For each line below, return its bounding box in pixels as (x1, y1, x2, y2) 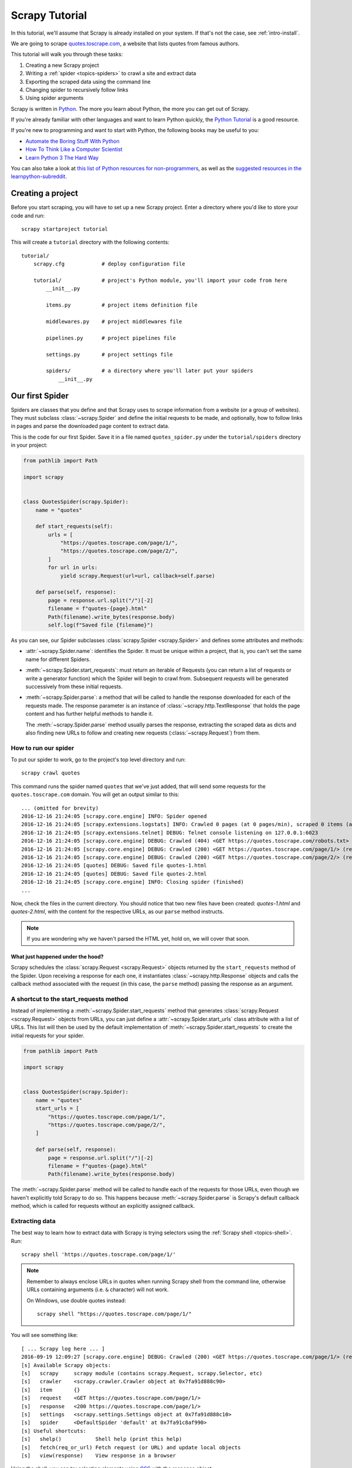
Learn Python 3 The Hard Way (25, 154, 99, 161)
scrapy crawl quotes (21, 770, 80, 776)
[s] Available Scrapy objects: (21, 1362, 111, 1368)
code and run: (11, 212, 45, 219)
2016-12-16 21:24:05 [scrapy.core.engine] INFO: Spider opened (21, 813, 207, 819)
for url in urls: (48, 564, 98, 571)
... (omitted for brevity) (21, 804, 99, 812)
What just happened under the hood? (11, 953, 104, 960)
